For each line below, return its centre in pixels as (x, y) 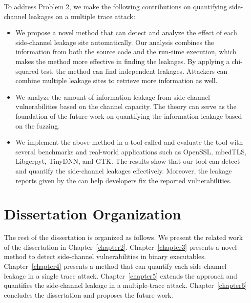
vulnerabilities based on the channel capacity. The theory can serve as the (126, 106)
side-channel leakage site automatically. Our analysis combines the (115, 42)
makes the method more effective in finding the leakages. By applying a (123, 61)
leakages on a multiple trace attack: (82, 16)
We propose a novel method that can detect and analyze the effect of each (126, 32)
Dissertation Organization (93, 214)
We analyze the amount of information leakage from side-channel (113, 97)
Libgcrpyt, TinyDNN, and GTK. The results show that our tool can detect (128, 161)
